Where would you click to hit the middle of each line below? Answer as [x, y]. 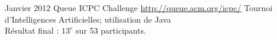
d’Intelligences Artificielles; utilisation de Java [88, 19]
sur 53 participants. [111, 30]
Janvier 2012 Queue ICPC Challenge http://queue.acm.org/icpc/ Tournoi [139, 8]
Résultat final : [32, 30]
